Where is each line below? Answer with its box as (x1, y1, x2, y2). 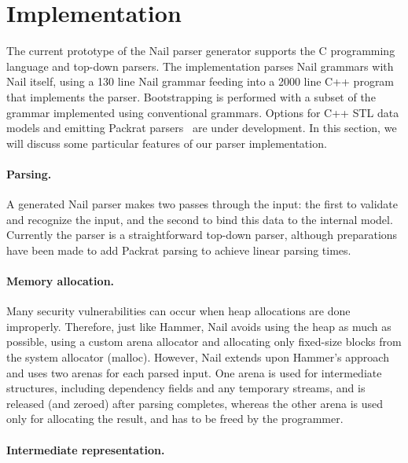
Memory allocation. (6, 273, 115, 289)
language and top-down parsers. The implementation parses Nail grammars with (6, 57, 394, 74)
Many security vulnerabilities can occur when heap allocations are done (6, 303, 351, 319)
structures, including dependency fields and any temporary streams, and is (6, 380, 366, 396)
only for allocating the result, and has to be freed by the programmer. (6, 410, 344, 427)
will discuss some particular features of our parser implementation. (6, 134, 327, 151)
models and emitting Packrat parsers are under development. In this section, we (6, 119, 397, 136)
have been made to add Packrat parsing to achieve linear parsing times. (6, 241, 351, 258)
